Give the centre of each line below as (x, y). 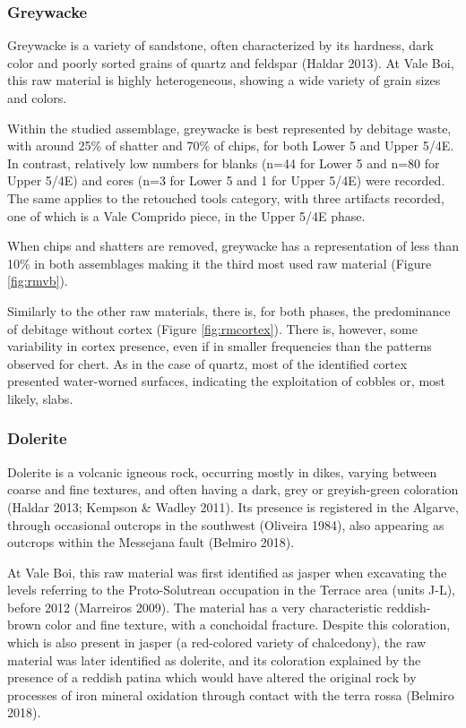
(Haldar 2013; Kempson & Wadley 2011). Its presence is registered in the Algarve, (233, 506)
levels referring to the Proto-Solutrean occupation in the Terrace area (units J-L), (232, 590)
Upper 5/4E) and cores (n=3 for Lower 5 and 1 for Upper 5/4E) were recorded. (226, 180)
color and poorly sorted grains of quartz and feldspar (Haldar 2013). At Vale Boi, (231, 62)
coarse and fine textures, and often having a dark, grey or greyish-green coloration (233, 489)
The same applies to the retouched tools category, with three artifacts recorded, (226, 197)
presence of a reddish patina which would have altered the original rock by (212, 677)
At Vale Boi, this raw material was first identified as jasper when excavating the (227, 572)
